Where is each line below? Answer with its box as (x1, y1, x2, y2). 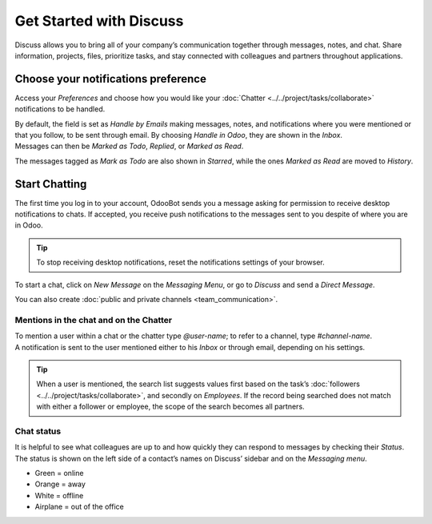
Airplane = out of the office (34, 502, 124, 512)
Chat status (14, 425, 62, 437)
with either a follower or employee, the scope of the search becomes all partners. (36, 401, 305, 412)
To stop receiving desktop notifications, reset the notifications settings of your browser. (36, 257, 326, 268)
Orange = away (34, 479, 86, 489)
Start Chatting (14, 177, 87, 191)
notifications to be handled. (14, 104, 106, 114)
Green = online (34, 469, 84, 478)
